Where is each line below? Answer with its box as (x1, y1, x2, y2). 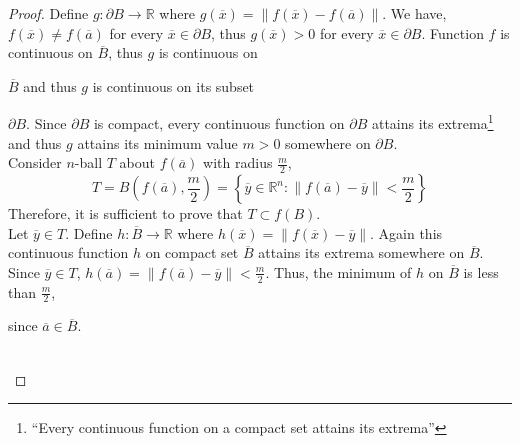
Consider (8, 152, 62, 173)
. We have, (382, 3, 447, 23)
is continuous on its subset (92, 75, 255, 96)
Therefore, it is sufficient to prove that (8, 203, 243, 224)
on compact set (145, 242, 239, 263)
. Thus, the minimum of (265, 261, 412, 282)
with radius (203, 152, 273, 173)
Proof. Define (8, 3, 89, 23)
